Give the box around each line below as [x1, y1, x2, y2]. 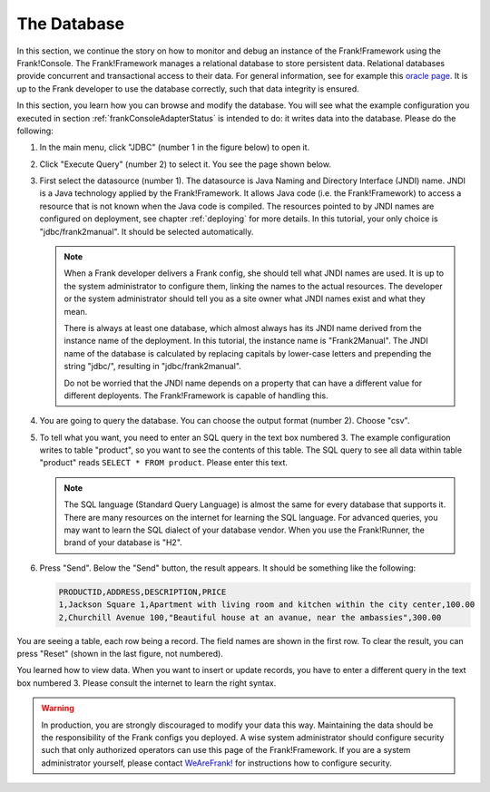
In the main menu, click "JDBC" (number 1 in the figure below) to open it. [39, 142, 310, 153]
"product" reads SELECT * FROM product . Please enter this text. [39, 457, 289, 468]
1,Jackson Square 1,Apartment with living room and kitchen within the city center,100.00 [58, 600, 475, 610]
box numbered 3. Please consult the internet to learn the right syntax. [16, 677, 277, 689]
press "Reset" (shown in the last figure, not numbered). [16, 648, 224, 659]
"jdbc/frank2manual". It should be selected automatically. [39, 226, 254, 237]
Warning [41, 703, 74, 714]
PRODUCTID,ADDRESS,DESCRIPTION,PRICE [58, 586, 227, 597]
